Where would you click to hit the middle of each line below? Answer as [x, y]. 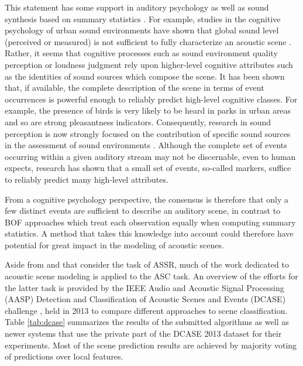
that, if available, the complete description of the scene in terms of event [135, 88]
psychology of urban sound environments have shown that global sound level [142, 30]
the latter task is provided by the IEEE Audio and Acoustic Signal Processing [144, 287]
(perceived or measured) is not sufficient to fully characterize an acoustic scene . [148, 41]
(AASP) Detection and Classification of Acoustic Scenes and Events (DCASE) [145, 299]
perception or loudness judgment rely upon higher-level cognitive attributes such [149, 64]
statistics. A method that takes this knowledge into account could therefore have [149, 233]
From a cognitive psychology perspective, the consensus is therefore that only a [147, 199]
